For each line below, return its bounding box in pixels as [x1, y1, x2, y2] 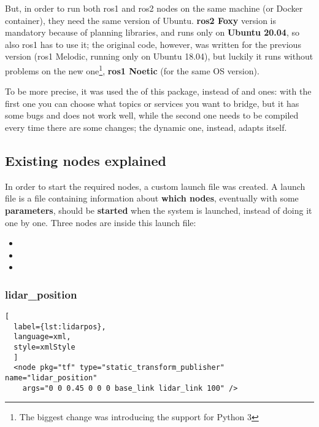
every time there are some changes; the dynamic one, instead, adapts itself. [5, 121, 287, 133]
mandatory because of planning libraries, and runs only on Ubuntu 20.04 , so [5, 26, 299, 39]
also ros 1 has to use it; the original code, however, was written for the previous [5, 37, 301, 50]
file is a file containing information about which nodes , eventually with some [5, 192, 299, 205]
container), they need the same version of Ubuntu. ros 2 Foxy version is [5, 14, 277, 26]
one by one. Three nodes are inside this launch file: [5, 216, 196, 229]
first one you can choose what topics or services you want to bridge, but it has [5, 96, 299, 109]
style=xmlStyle [13, 343, 75, 352]
